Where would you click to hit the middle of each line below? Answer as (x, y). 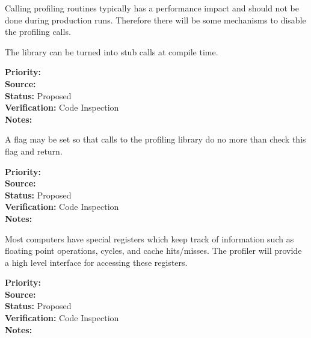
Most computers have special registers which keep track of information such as (149, 238)
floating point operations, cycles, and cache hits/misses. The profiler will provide (153, 250)
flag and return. (34, 151)
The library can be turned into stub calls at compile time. (112, 51)
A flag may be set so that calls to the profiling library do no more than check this (155, 139)
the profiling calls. (38, 32)
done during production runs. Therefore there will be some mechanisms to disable (155, 20)
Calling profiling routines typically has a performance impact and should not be (152, 8)
